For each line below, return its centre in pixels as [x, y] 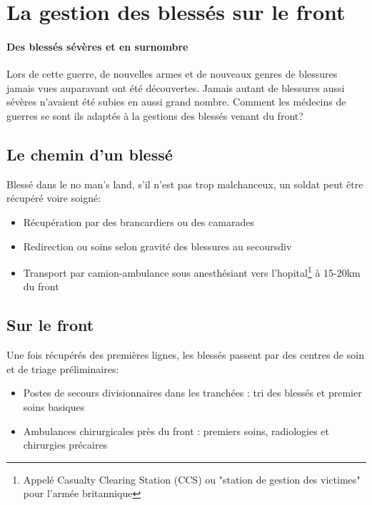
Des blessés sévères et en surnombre [97, 46]
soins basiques [54, 406]
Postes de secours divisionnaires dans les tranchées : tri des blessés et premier [192, 393]
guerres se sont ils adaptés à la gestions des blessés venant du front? [155, 115]
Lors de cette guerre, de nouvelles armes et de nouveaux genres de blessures [172, 74]
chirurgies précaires [65, 445]
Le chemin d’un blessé [90, 154]
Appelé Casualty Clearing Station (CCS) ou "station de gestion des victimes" [192, 479]
